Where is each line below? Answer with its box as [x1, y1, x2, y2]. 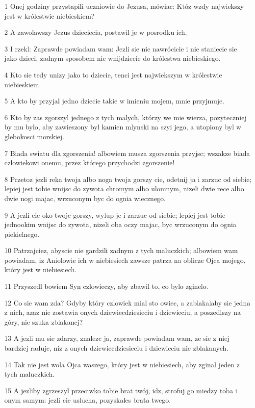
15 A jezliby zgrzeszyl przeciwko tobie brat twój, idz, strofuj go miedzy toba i [4, 385, 237, 395]
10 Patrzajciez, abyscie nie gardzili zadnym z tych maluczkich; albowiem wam [4, 245, 238, 255]
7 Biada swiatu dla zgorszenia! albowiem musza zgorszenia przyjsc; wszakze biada [4, 148, 250, 158]
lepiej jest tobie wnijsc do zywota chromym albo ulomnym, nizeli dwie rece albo [4, 183, 244, 194]
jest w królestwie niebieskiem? [4, 10, 95, 21]
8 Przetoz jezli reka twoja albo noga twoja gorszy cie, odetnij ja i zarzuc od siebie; [4, 174, 252, 184]
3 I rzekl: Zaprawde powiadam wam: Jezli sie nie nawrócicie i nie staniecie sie [4, 43, 237, 53]
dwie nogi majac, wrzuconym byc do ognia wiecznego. [4, 193, 166, 203]
